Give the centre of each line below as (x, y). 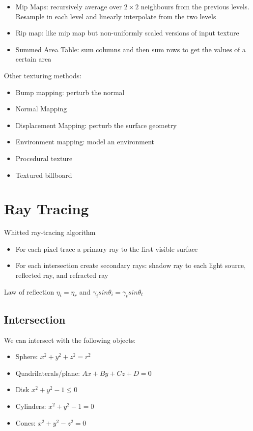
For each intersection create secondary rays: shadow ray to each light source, (131, 265)
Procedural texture (44, 158)
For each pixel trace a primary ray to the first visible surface (107, 249)
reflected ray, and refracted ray (62, 275)
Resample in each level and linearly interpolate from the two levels (116, 16)
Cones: (26, 422)
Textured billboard (44, 175)
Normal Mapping (41, 109)
